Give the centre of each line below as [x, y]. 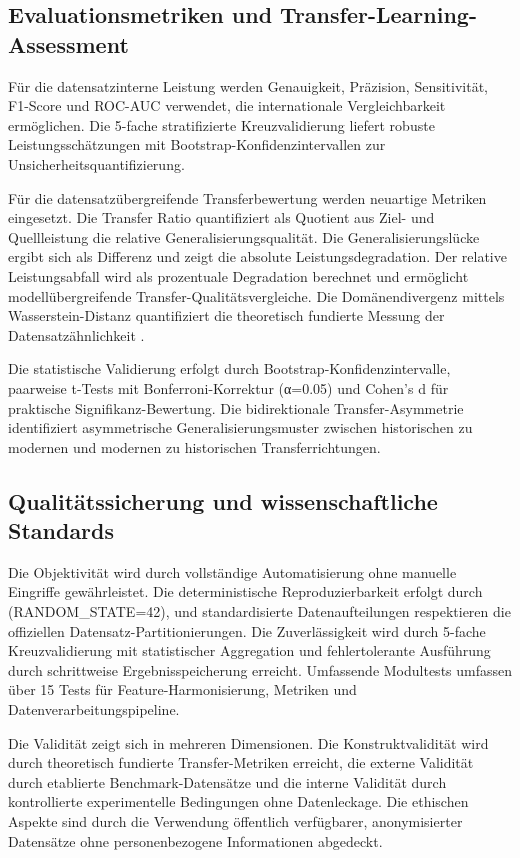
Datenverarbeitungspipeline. [94, 709]
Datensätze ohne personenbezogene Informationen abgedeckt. [195, 840]
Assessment [68, 43]
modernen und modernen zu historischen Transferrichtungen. [194, 446]
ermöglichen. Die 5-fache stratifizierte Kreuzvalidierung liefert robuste [221, 124]
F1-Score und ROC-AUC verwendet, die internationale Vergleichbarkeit [227, 105]
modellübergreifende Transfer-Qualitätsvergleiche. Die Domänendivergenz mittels [256, 295]
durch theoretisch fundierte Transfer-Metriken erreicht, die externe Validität [241, 762]
